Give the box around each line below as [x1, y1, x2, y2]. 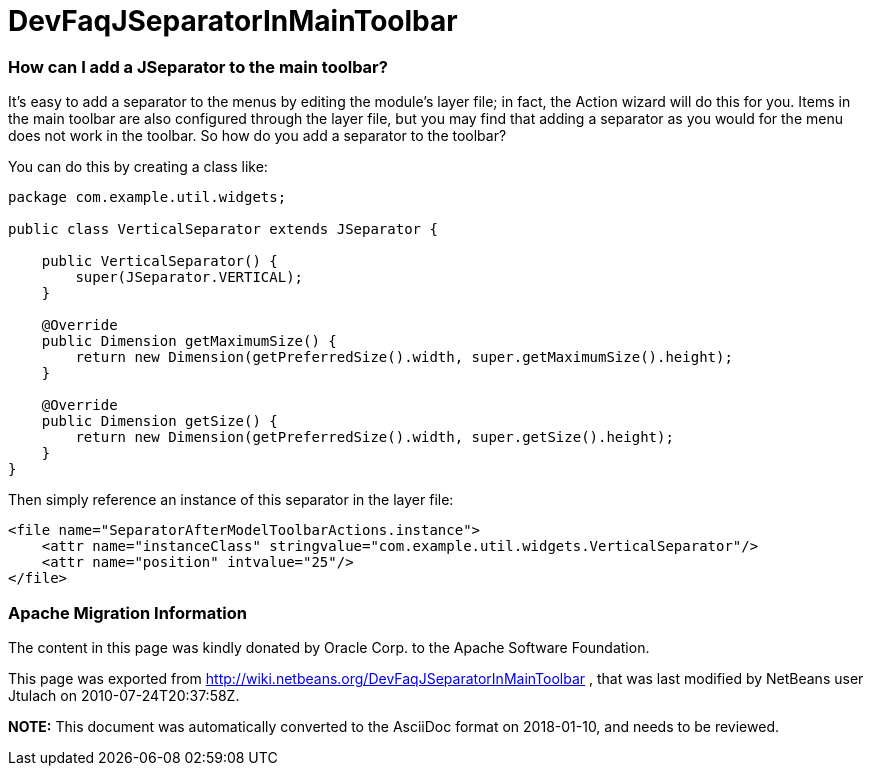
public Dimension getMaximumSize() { [41, 333, 337, 350]
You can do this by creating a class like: [8, 158, 268, 176]
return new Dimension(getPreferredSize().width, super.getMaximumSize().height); [75, 349, 733, 366]
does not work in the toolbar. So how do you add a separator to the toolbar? [8, 127, 507, 145]
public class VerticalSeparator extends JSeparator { [8, 221, 438, 238]
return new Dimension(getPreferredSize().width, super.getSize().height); [75, 429, 674, 446]
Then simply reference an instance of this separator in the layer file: [8, 491, 454, 509]
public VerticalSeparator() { [41, 253, 278, 270]
